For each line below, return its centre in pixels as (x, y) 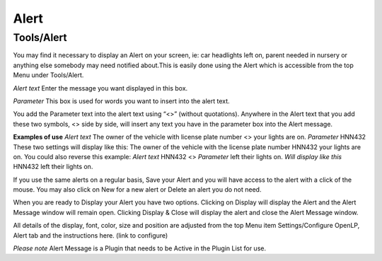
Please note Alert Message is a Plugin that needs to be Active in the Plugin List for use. (140, 248)
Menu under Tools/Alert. (48, 75)
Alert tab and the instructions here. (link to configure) (91, 235)
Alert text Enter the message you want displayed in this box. (100, 88)
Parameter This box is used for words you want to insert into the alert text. (121, 101)
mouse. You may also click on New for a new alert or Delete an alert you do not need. (137, 190)
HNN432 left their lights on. (53, 167)
